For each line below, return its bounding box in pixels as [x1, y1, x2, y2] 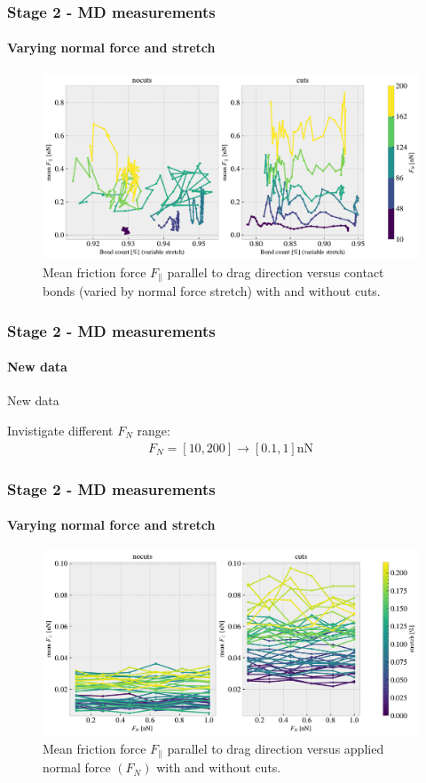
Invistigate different [7, 421, 114, 440]
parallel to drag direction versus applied [167, 739, 384, 757]
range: [137, 421, 170, 440]
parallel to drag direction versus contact [167, 262, 384, 281]
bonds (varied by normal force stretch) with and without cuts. [43, 282, 381, 300]
